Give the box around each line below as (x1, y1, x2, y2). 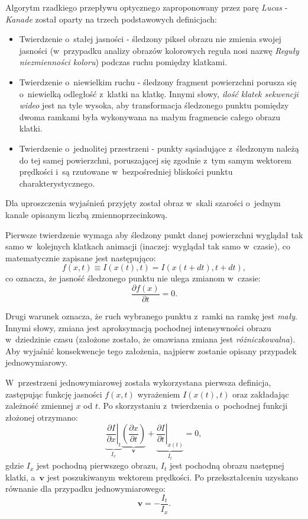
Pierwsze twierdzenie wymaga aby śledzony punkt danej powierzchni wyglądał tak (5, 228, 303, 241)
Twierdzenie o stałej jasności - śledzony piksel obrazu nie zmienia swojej (19, 33, 281, 45)
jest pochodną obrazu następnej (170, 459, 284, 472)
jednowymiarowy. (5, 356, 68, 369)
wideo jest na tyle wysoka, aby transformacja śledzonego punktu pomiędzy (19, 99, 289, 111)
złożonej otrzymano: (5, 411, 78, 423)
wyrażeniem (137, 387, 180, 400)
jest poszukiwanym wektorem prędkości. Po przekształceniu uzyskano (47, 470, 299, 483)
